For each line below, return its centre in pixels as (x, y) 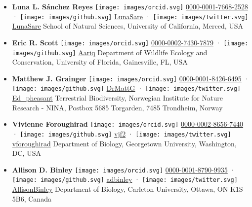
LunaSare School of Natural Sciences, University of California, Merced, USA (128, 26)
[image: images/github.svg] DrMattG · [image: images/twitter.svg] (126, 88)
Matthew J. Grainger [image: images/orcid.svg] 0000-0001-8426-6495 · (131, 78)
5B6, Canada (32, 198)
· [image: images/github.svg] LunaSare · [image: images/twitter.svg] (130, 16)
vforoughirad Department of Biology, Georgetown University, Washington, (124, 143)
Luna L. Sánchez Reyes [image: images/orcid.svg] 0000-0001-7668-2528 (130, 6)
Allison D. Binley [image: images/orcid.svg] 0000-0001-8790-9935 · (124, 169)
